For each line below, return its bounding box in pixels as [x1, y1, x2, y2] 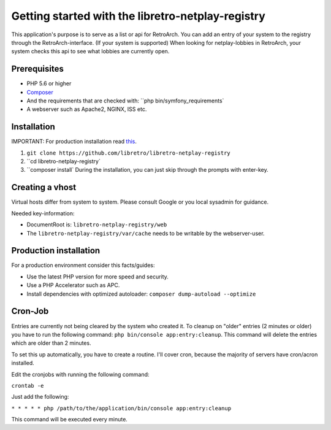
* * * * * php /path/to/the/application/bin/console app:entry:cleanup [11, 405, 232, 412]
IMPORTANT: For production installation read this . [11, 138, 137, 145]
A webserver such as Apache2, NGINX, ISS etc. [26, 106, 147, 113]
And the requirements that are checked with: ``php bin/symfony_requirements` [26, 97, 224, 104]
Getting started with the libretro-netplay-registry [11, 9, 266, 23]
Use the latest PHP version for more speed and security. [26, 273, 169, 280]
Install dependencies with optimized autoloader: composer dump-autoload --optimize [26, 290, 256, 298]
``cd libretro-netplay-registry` [26, 158, 101, 165]
